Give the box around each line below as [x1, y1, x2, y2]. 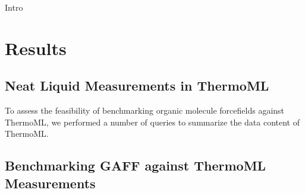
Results [5, 36, 67, 60]
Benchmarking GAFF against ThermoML [5, 156, 266, 175]
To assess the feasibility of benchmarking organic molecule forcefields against [5, 104, 285, 117]
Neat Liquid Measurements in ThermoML [5, 76, 269, 95]
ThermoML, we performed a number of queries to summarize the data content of [5, 115, 300, 128]
